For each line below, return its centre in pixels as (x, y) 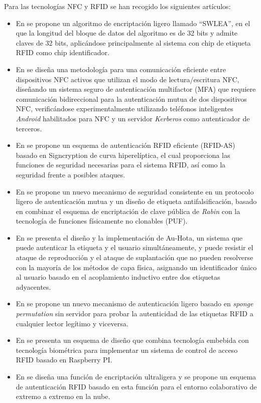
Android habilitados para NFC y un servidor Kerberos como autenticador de (133, 118)
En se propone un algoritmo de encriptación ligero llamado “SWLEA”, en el (133, 23)
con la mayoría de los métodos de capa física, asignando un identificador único (136, 267)
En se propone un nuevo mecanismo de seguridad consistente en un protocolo (135, 191)
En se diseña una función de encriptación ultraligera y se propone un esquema (136, 376)
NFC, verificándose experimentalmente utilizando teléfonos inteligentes (124, 109)
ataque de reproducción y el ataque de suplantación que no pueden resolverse (135, 257)
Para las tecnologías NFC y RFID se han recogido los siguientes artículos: (117, 6)
